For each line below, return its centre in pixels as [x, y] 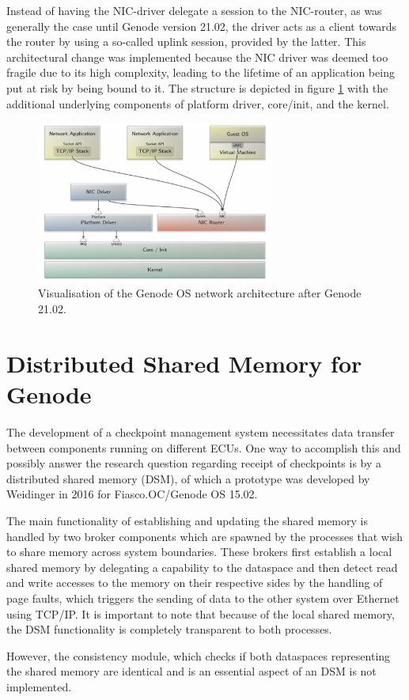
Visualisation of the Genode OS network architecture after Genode [200, 293]
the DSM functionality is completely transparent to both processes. [169, 629]
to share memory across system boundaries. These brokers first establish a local [199, 552]
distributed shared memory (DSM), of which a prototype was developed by [188, 478]
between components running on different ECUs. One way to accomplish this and [204, 447]
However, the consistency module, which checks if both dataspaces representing [199, 655]
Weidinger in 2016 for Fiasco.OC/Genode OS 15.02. [132, 494]
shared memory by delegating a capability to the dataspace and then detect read [202, 567]
